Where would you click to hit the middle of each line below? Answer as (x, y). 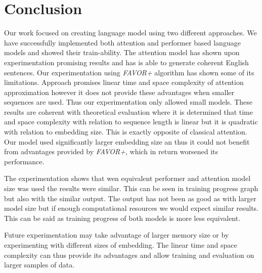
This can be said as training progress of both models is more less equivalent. (122, 218)
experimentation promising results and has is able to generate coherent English (126, 62)
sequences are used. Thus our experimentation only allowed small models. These (128, 102)
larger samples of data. (39, 265)
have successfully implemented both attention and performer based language (122, 42)
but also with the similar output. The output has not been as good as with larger (130, 198)
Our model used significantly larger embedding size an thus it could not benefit (127, 141)
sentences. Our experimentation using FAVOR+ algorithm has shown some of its (129, 72)
